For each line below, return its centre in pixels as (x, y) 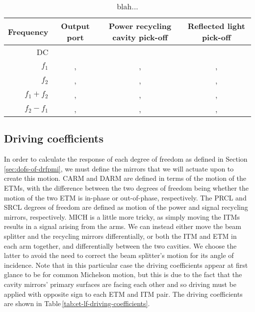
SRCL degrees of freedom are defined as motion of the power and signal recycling (126, 207)
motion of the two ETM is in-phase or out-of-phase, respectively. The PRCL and (125, 197)
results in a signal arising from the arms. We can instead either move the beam (123, 226)
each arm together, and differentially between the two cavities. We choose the (120, 245)
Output (75, 26)
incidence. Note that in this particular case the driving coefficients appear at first (126, 265)
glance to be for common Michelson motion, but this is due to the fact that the (123, 274)
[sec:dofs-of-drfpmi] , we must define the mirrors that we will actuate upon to (119, 168)
